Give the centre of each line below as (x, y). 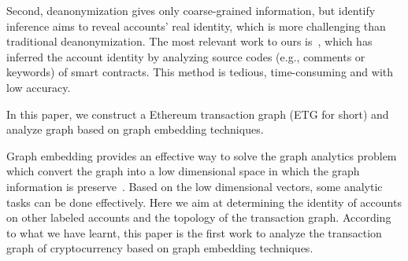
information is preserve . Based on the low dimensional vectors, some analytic (195, 186)
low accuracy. (39, 87)
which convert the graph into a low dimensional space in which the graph (183, 171)
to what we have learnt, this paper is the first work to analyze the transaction (194, 232)
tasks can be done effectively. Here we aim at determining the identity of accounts (204, 202)
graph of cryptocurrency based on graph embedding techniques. (160, 248)
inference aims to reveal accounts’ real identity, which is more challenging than (196, 26)
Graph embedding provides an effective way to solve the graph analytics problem (202, 155)
